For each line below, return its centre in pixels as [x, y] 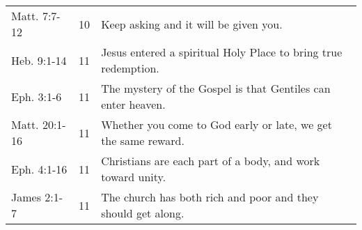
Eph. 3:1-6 [37, 96]
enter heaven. [133, 104]
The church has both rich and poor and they [210, 197]
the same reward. [143, 140]
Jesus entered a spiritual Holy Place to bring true [222, 52]
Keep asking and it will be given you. [192, 24]
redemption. [130, 68]
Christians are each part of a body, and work [211, 161]
